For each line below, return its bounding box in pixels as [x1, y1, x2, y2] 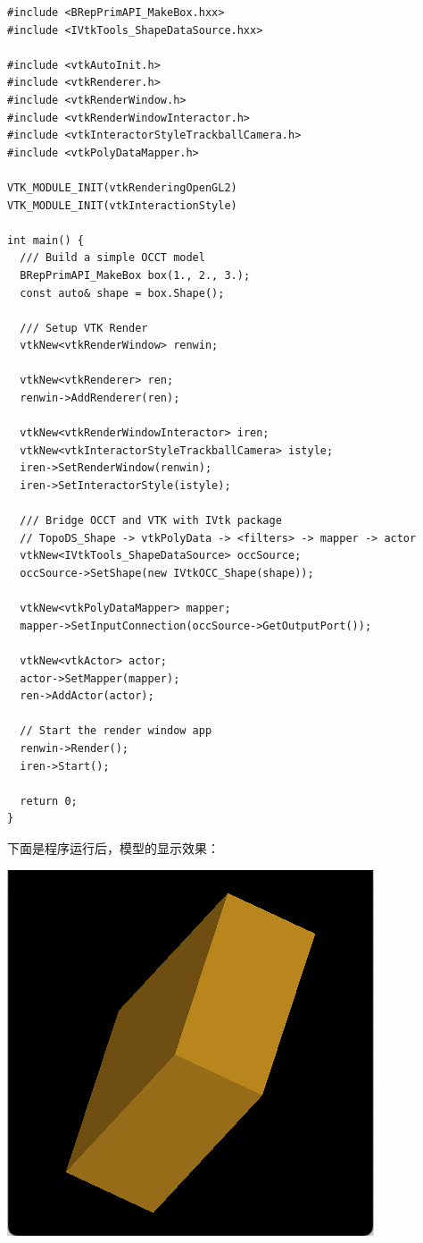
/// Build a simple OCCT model [20, 251, 205, 265]
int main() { [7, 233, 84, 247]
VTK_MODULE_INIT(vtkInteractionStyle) [7, 199, 237, 212]
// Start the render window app [20, 724, 212, 738]
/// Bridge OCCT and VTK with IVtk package [20, 514, 282, 528]
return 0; [20, 794, 78, 808]
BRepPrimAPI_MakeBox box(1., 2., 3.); [20, 268, 251, 282]
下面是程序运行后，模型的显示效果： [7, 838, 220, 857]
